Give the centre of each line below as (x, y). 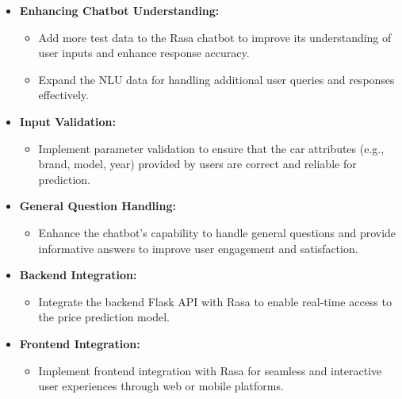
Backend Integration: (78, 275)
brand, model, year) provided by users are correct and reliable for (197, 164)
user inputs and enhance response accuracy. (144, 53)
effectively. (63, 95)
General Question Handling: (98, 206)
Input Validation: (67, 121)
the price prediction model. (104, 317)
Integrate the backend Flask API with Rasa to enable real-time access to (215, 301)
